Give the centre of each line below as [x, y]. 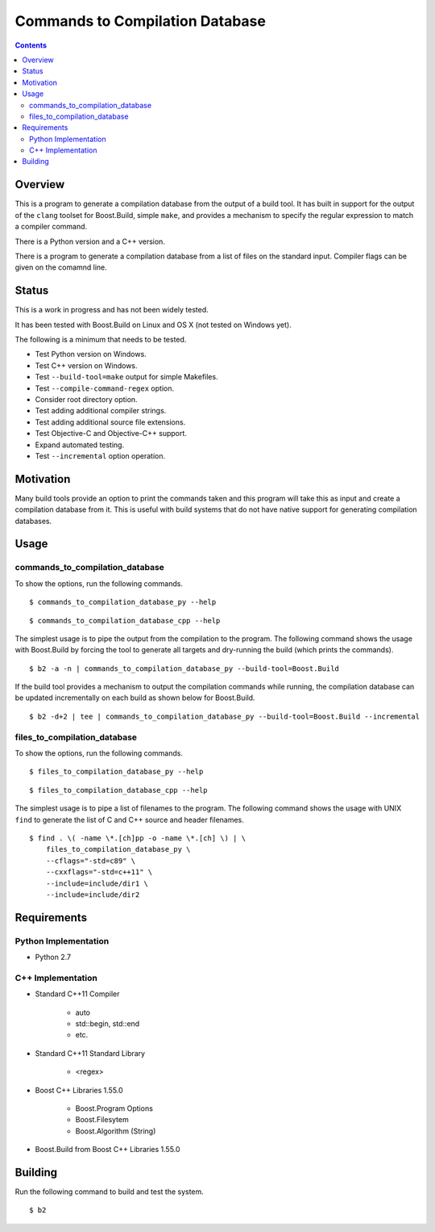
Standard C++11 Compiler [77, 994]
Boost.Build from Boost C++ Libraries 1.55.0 [108, 1150]
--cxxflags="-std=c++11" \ [99, 872]
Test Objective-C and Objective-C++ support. [111, 434]
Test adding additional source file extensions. [110, 422]
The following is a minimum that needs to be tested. [101, 339]
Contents [31, 45]
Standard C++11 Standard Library [90, 1053]
